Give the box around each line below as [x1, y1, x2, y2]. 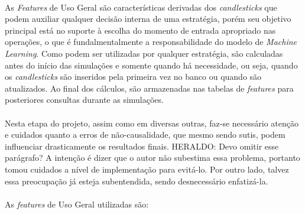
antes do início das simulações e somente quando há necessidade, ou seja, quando [5, 59, 298, 71]
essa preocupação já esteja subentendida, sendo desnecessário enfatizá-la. [5, 174, 268, 187]
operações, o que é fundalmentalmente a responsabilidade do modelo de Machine [5, 35, 297, 48]
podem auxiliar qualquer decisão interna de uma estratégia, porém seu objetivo [5, 12, 291, 25]
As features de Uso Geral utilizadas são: [5, 197, 149, 210]
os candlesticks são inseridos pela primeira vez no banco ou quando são [5, 70, 262, 83]
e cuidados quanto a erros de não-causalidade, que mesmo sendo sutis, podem [5, 128, 285, 141]
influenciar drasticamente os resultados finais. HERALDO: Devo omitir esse [5, 140, 279, 152]
